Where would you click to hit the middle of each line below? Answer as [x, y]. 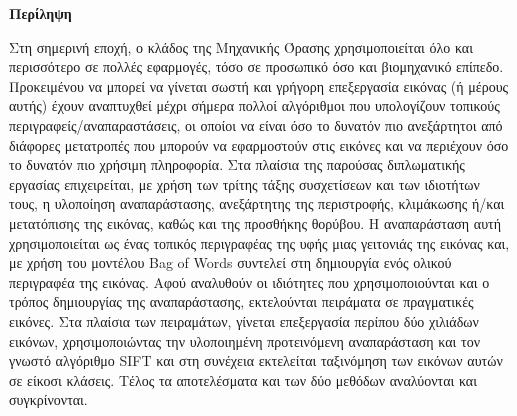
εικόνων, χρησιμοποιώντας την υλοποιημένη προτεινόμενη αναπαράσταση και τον [244, 340]
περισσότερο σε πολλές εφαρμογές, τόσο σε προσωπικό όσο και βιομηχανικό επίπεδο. [256, 66]
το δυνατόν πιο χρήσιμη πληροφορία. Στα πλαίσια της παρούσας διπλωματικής [237, 164]
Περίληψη [40, 13]
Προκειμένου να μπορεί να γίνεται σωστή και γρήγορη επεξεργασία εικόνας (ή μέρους [259, 85]
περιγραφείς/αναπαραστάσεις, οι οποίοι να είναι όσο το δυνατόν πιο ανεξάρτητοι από [256, 124]
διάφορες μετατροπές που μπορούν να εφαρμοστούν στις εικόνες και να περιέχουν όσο [259, 144]
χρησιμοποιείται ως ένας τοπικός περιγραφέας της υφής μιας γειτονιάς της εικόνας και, [259, 242]
